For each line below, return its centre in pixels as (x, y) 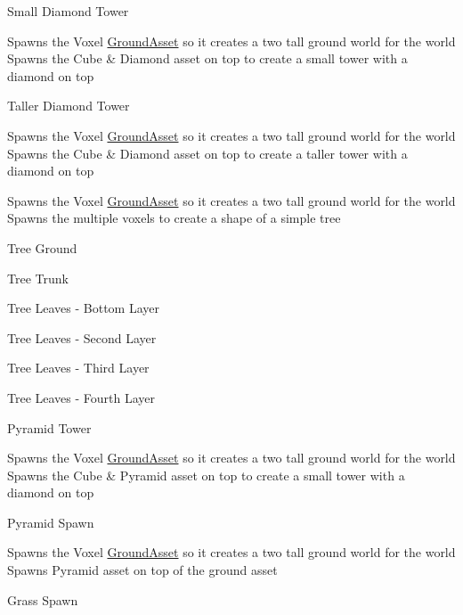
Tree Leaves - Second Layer (82, 337)
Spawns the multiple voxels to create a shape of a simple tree (174, 218)
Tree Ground (42, 247)
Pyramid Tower (49, 427)
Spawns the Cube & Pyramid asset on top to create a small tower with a (206, 475)
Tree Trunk (38, 278)
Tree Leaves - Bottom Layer (84, 308)
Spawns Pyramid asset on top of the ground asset (142, 570)
